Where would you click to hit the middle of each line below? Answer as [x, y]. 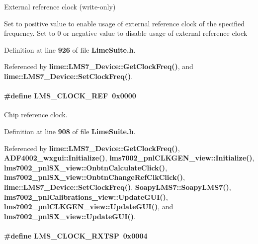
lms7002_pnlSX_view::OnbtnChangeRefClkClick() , [94, 177]
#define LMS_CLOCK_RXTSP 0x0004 [76, 235]
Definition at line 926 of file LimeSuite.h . [70, 49]
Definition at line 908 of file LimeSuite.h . [70, 131]
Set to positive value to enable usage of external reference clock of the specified [125, 23]
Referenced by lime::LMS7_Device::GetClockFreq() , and [99, 66]
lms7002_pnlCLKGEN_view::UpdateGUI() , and [89, 206]
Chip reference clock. [36, 115]
